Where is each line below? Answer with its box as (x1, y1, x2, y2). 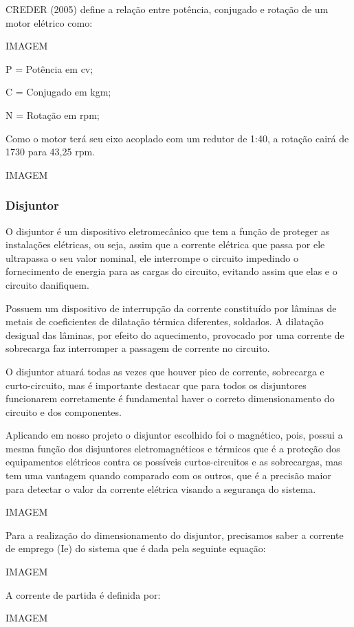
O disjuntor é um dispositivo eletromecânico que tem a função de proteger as (5, 223, 330, 238)
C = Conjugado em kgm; (5, 85, 111, 99)
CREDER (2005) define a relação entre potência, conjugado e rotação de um (5, 2, 329, 16)
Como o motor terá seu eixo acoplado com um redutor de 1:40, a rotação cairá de (5, 131, 349, 145)
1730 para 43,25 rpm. (5, 144, 95, 159)
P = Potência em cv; (5, 61, 93, 76)
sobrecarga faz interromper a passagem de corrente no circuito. (5, 341, 270, 355)
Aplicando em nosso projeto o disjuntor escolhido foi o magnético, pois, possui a (5, 428, 343, 442)
